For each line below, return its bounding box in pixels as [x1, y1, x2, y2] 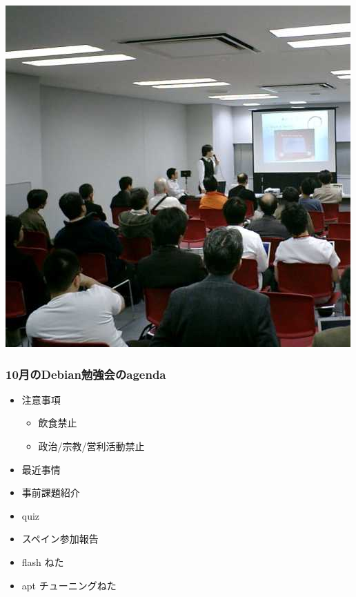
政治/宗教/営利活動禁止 [38, 439, 145, 453]
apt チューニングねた [21, 578, 117, 592]
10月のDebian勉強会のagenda [6, 365, 166, 382]
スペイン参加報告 [21, 531, 99, 546]
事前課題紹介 [21, 485, 80, 500]
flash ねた [21, 554, 64, 569]
